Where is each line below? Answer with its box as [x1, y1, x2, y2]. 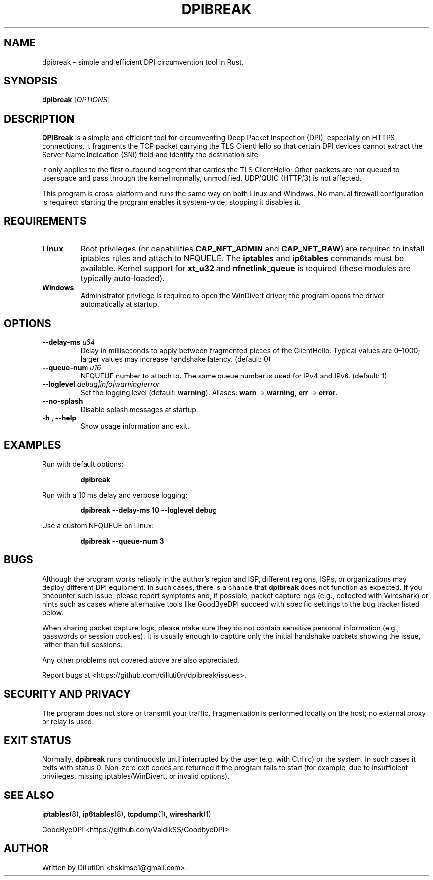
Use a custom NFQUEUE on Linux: [42, 521, 154, 530]
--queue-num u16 [42, 363, 101, 372]
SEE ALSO [4, 789, 54, 801]
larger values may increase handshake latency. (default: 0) [80, 354, 271, 363]
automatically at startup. [80, 300, 159, 309]
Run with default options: [42, 460, 124, 468]
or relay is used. [42, 717, 94, 726]
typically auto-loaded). [80, 273, 165, 284]
